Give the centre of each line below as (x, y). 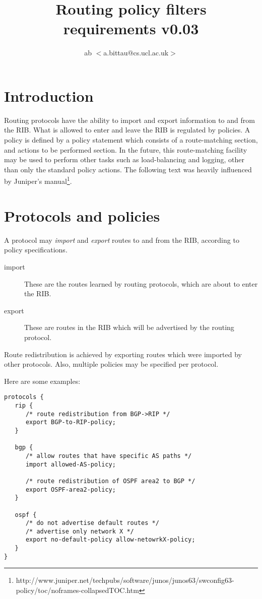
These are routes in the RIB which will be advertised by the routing (129, 327)
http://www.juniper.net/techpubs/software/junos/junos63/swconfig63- (125, 580)
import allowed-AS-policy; (71, 464)
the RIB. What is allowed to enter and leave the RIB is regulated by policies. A (127, 130)
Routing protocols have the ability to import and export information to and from (129, 120)
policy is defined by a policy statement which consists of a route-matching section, (131, 140)
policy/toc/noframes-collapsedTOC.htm (77, 590)
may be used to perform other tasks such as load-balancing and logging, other (124, 159)
